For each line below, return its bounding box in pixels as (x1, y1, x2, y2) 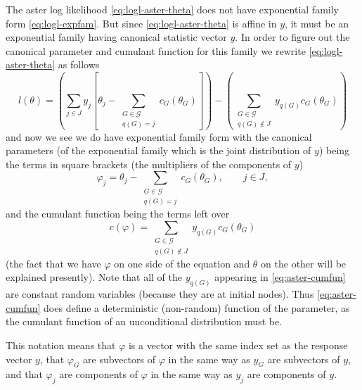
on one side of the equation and (114, 256, 250, 270)
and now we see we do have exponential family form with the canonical (6, 129, 312, 144)
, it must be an (285, 15, 349, 30)
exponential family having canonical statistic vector (6, 30, 227, 44)
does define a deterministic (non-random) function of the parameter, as (44, 300, 350, 315)
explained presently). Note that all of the (6, 270, 182, 284)
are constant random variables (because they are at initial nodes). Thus (6, 287, 314, 301)
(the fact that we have (6, 256, 101, 270)
